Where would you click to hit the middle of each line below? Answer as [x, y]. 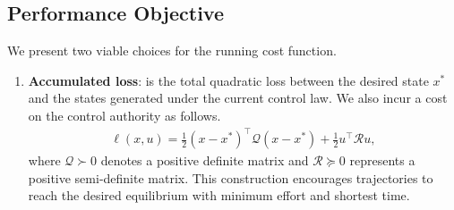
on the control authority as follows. [124, 115]
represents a [382, 160]
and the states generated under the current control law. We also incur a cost [238, 98]
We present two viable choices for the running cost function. [172, 50]
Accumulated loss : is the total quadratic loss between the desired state [228, 80]
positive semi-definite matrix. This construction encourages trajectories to [231, 177]
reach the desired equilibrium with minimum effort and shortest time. [219, 195]
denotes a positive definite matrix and [205, 160]
